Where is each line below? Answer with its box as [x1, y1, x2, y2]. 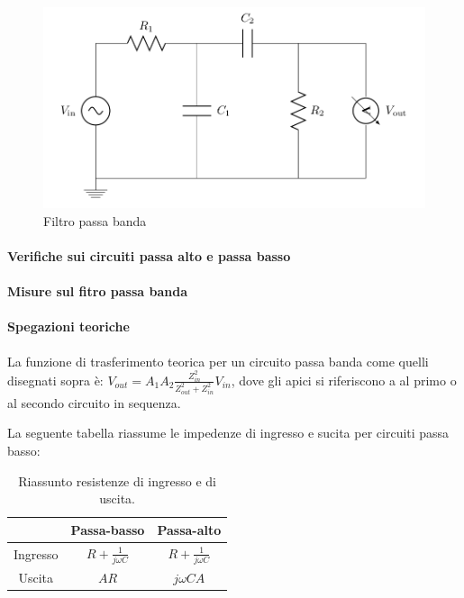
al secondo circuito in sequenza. [7, 393, 181, 412]
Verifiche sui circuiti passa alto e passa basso [7, 246, 291, 265]
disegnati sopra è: [7, 370, 104, 389]
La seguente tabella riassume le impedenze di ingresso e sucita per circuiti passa [7, 423, 450, 442]
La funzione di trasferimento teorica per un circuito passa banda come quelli [7, 351, 429, 370]
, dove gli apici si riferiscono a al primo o [231, 370, 457, 389]
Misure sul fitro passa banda [7, 282, 187, 301]
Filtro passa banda [43, 211, 147, 230]
